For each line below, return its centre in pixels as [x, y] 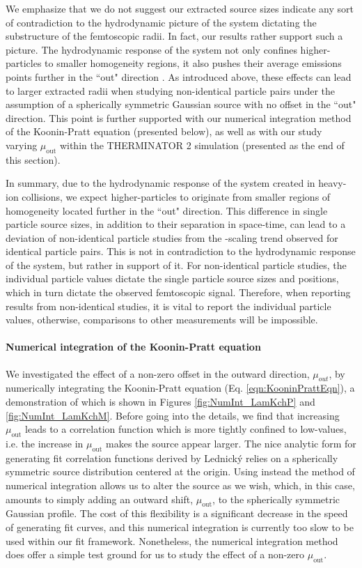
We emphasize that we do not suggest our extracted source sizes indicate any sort [180, 8]
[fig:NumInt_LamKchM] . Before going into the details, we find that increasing [173, 415]
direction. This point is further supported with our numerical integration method [179, 117]
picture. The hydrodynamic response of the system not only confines [151, 49]
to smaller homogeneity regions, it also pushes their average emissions [193, 63]
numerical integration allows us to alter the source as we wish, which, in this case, [180, 485]
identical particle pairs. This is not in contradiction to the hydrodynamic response [181, 251]
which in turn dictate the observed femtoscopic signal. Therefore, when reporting [178, 292]
